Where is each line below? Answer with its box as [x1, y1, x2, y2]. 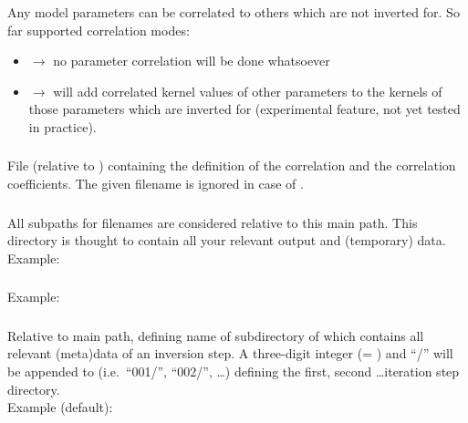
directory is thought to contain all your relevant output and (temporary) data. [7, 231, 446, 250]
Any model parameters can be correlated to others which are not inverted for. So [7, 2, 460, 21]
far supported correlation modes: [7, 20, 190, 39]
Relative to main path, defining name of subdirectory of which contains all [7, 325, 424, 345]
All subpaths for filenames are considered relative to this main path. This [7, 212, 418, 232]
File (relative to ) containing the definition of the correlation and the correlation [7, 156, 456, 175]
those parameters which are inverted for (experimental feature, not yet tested [28, 99, 461, 119]
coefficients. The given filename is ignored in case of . [7, 174, 304, 192]
